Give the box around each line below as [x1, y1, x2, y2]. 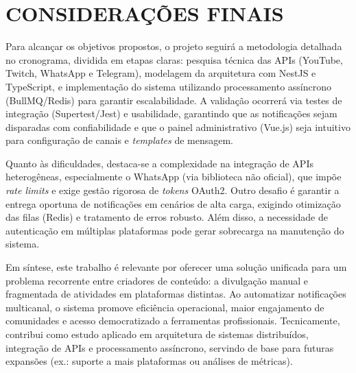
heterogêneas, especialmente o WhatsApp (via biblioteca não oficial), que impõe [5, 169, 342, 184]
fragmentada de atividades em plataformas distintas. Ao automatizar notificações [5, 287, 346, 301]
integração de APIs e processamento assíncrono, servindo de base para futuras [5, 340, 334, 354]
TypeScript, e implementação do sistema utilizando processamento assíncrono [5, 79, 331, 93]
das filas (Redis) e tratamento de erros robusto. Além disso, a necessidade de [5, 210, 328, 224]
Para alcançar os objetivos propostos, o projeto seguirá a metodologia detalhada [5, 39, 342, 53]
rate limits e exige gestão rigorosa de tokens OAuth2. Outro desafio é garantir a [5, 183, 340, 197]
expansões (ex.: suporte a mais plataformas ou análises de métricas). [5, 354, 293, 368]
